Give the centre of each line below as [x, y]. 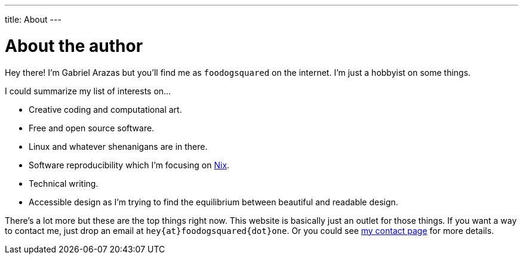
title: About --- [33, 19]
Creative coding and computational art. [105, 109]
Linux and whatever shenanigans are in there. [118, 146]
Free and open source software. [92, 128]
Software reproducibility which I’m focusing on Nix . [129, 165]
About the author [74, 46]
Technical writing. [64, 183]
